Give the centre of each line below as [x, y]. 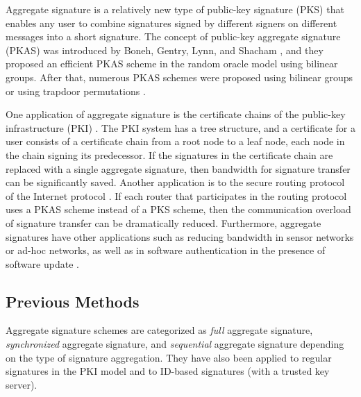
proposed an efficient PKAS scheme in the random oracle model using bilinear [172, 64]
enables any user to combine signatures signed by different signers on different [171, 23]
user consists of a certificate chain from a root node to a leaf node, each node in [175, 141]
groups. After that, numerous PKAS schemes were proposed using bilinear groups [179, 77]
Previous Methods [73, 301]
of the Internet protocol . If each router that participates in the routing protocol [176, 195]
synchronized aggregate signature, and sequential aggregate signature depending [175, 344]
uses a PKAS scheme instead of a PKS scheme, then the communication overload [178, 209]
